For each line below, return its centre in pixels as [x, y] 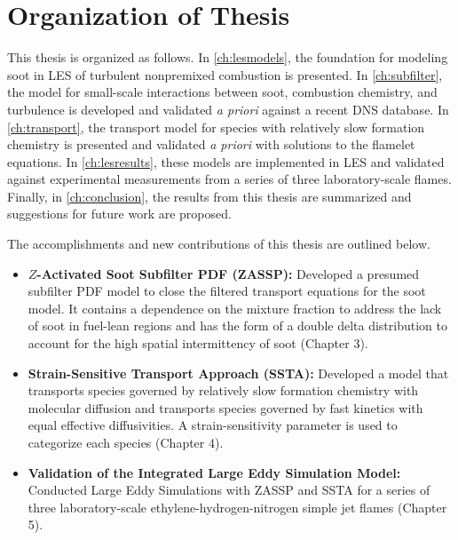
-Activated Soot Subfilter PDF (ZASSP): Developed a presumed [228, 273]
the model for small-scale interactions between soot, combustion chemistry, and [222, 92]
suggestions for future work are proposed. [119, 214]
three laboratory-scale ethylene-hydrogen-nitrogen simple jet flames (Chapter [237, 507]
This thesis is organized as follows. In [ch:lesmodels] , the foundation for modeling [228, 57]
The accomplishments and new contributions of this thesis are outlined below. [219, 244]
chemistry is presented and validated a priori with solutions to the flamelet [211, 144]
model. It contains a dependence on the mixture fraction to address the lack [235, 308]
